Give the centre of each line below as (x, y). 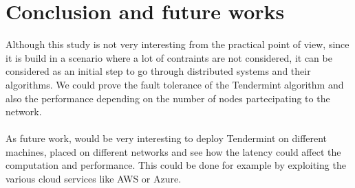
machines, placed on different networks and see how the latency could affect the (173, 151)
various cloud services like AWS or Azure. (94, 179)
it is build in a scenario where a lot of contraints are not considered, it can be (169, 57)
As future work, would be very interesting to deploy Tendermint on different (166, 138)
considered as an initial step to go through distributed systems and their (158, 71)
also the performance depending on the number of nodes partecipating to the (168, 98)
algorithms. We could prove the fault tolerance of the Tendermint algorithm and (175, 84)
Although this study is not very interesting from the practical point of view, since (177, 44)
